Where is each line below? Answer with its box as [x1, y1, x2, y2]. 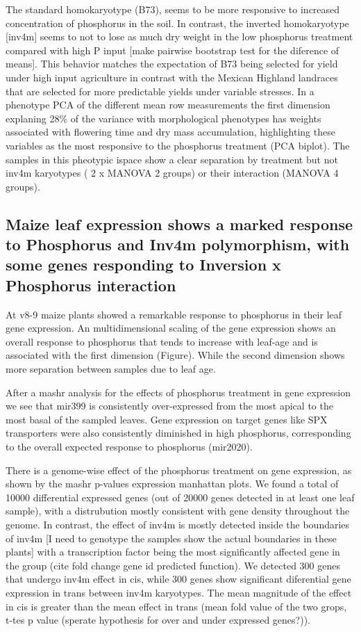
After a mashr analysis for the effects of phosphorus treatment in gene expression [6, 384, 351, 399]
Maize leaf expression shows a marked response [6, 213, 353, 234]
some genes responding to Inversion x [6, 254, 281, 275]
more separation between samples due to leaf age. [6, 362, 216, 376]
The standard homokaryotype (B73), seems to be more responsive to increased [6, 2, 340, 16]
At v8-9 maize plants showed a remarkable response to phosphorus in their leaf [6, 307, 342, 321]
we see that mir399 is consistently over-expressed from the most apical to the [6, 398, 333, 413]
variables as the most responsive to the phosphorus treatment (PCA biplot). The [6, 138, 350, 152]
